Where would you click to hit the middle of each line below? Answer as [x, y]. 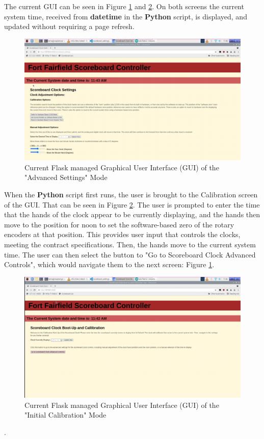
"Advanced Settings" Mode [66, 177]
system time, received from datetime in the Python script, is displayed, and [126, 16]
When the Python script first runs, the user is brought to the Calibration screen [131, 195]
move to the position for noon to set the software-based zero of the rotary [119, 224]
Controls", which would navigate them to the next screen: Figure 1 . [109, 264]
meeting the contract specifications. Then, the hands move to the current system [130, 244]
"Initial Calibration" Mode [65, 415]
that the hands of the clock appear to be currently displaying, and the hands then [132, 214]
